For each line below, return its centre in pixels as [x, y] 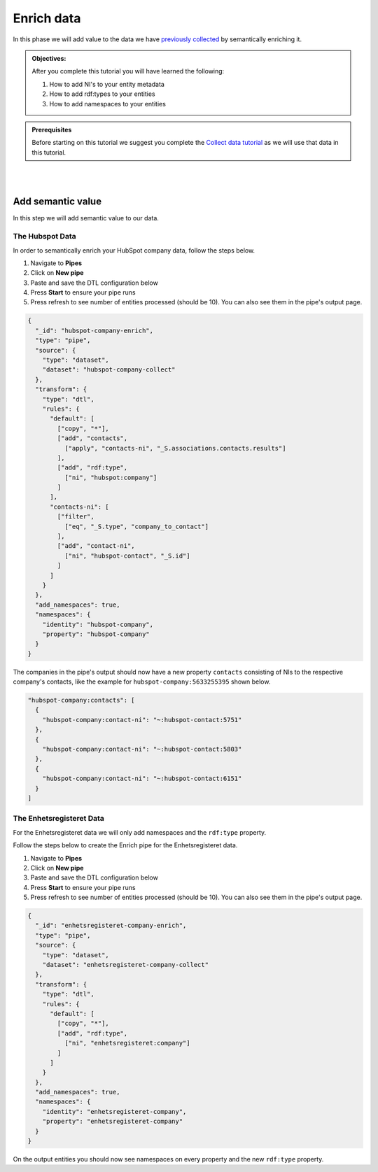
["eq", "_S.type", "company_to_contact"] [136, 526]
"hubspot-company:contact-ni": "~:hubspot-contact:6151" [142, 779]
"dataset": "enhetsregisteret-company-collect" [126, 965]
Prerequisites [52, 129]
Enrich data [47, 18]
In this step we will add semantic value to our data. [86, 218]
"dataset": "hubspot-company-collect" [109, 370]
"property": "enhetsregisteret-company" [113, 1122]
